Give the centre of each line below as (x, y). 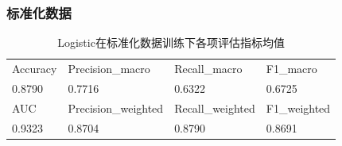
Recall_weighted (215, 108)
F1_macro (291, 69)
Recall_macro (208, 69)
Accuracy (35, 69)
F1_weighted (298, 108)
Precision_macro (109, 69)
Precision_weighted (116, 108)
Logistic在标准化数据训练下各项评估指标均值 (171, 42)
